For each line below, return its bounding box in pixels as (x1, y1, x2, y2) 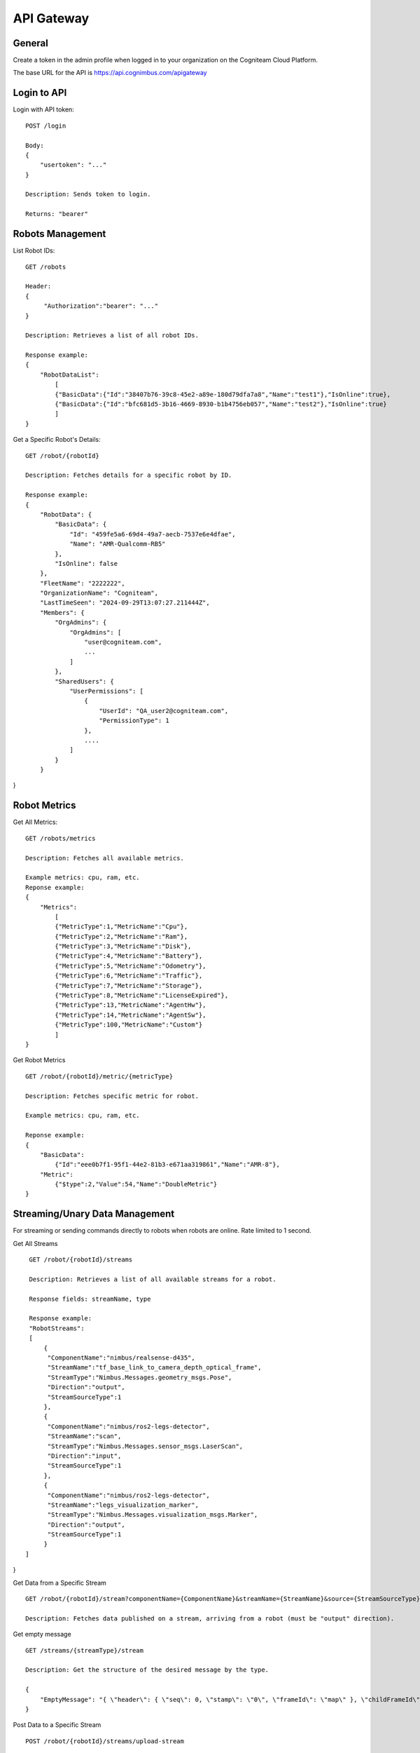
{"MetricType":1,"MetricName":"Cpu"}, (55, 923, 188, 930)
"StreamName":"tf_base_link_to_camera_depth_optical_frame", (47, 1364, 262, 1372)
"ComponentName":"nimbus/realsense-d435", (47, 1354, 195, 1362)
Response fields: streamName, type (29, 1294, 151, 1303)
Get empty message (13, 1630, 71, 1639)
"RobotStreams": (29, 1324, 85, 1332)
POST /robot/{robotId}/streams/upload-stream (25, 1737, 185, 1745)
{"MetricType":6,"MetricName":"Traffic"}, (55, 972, 203, 980)
